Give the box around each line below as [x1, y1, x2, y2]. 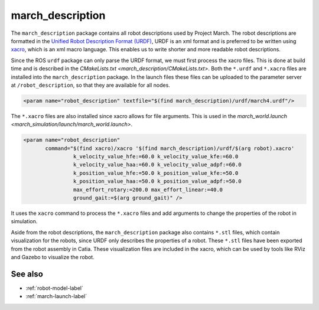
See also [11, 269, 44, 279]
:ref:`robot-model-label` [25, 284, 84, 292]
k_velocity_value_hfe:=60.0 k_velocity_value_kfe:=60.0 [73, 154, 239, 160]
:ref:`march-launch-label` [25, 293, 87, 300]
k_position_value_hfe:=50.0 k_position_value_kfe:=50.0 [73, 169, 239, 177]
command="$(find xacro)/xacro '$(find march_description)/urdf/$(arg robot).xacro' [45, 145, 295, 152]
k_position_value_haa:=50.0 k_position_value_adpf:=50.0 [73, 178, 242, 185]
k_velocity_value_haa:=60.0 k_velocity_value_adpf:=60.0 [73, 161, 242, 168]
